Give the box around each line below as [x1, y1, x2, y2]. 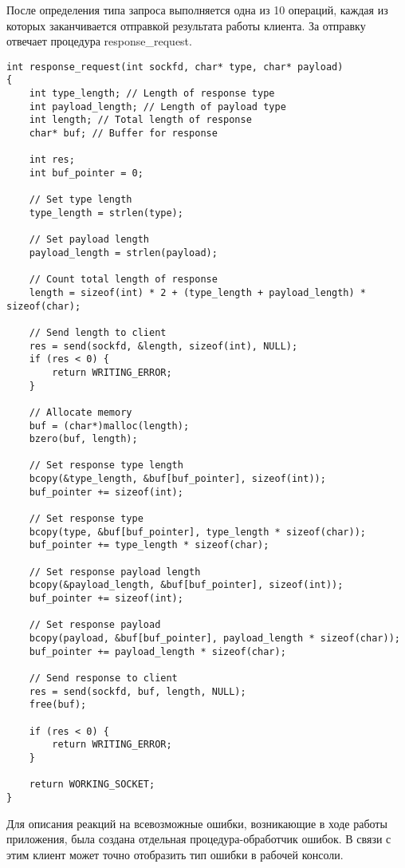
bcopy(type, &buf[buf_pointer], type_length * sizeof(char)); [29, 526, 367, 538]
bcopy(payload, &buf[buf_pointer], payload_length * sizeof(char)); [29, 633, 400, 644]
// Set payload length [29, 234, 149, 246]
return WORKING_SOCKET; [29, 779, 155, 791]
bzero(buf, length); [29, 433, 138, 445]
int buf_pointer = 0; [29, 168, 144, 180]
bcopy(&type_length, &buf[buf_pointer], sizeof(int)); [29, 473, 326, 485]
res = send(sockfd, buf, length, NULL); [29, 685, 246, 697]
